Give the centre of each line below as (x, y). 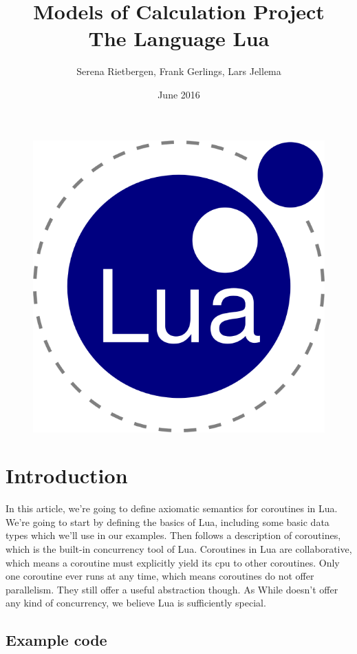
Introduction (67, 475)
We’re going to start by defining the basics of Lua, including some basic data (167, 521)
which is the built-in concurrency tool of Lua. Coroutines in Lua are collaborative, (179, 549)
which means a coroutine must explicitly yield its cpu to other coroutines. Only (173, 562)
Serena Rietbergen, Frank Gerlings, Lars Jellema (179, 71)
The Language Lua (179, 38)
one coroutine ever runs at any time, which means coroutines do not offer (160, 576)
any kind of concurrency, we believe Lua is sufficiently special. (136, 603)
